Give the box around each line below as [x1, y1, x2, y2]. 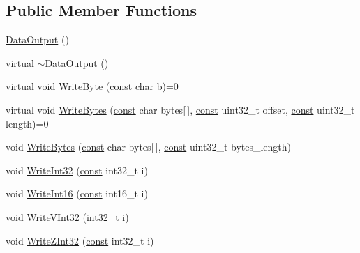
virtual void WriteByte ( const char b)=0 [6, 79, 179, 93]
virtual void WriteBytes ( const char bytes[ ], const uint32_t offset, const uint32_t [6, 102, 355, 116]
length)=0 [6, 116, 49, 130]
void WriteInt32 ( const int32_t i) [6, 162, 148, 177]
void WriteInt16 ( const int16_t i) [6, 186, 148, 201]
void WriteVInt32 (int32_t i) [6, 209, 129, 224]
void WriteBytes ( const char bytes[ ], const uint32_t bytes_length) [6, 139, 292, 154]
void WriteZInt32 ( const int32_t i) [6, 233, 154, 247]
